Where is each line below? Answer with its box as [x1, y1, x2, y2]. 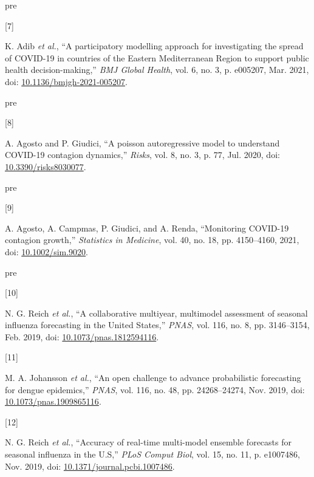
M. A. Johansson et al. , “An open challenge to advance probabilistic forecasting [5, 371, 301, 384]
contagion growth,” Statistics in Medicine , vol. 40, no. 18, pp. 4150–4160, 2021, [5, 233, 299, 246]
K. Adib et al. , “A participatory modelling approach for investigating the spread [5, 39, 304, 52]
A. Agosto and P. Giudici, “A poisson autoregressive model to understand [5, 136, 280, 149]
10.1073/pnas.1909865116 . [5, 395, 101, 408]
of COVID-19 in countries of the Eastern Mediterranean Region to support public [5, 51, 309, 64]
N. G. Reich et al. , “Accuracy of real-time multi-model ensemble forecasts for [5, 436, 292, 448]
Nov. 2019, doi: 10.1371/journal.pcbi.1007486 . [5, 459, 175, 472]
